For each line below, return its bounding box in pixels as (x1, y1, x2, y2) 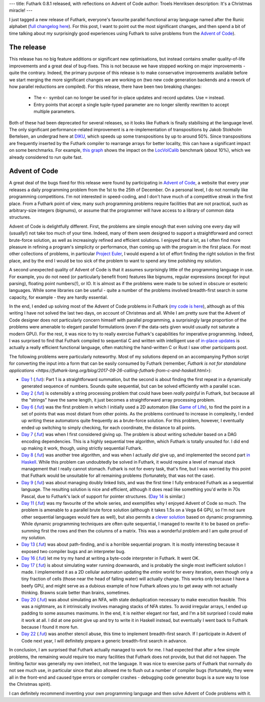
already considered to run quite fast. (9, 154, 83, 160)
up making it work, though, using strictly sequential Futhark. (21, 445, 143, 451)
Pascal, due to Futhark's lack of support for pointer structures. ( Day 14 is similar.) (21, 493, 185, 499)
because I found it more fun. (21, 624, 79, 630)
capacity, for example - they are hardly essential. (9, 294, 108, 300)
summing (21, 527, 40, 533)
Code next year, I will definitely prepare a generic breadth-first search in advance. (21, 638, 187, 643)
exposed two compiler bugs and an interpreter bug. (21, 548, 126, 554)
